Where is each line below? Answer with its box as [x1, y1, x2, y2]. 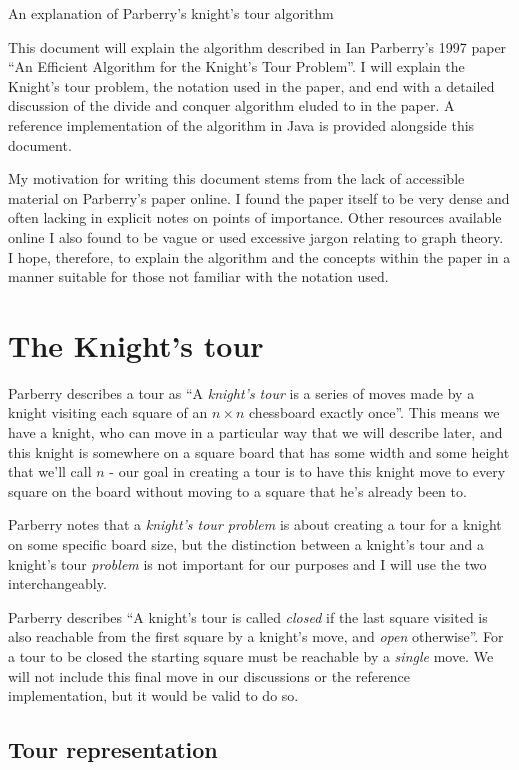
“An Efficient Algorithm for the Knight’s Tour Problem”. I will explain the [8, 56, 465, 77]
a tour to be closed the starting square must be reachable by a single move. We [8, 645, 494, 666]
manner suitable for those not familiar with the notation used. [8, 266, 389, 287]
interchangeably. [8, 573, 107, 594]
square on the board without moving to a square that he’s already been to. [8, 480, 467, 501]
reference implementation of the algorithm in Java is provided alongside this [8, 114, 475, 135]
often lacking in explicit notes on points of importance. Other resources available [8, 207, 502, 228]
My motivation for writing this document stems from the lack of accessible [8, 168, 465, 189]
